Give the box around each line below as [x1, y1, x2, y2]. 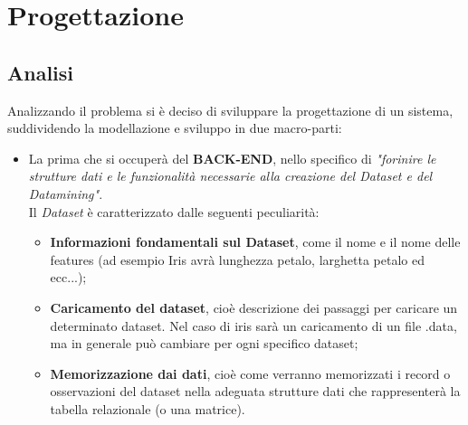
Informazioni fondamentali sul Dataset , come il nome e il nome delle [50, 232, 461, 251]
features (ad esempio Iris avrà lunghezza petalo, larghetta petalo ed [50, 250, 425, 269]
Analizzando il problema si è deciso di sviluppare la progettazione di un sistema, [7, 100, 454, 119]
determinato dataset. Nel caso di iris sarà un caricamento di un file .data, [50, 316, 457, 335]
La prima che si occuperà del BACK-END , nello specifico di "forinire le [28, 148, 436, 167]
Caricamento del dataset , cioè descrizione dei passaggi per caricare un [50, 297, 458, 316]
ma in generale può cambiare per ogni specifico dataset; [50, 334, 358, 353]
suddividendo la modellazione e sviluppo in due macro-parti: [7, 118, 342, 137]
